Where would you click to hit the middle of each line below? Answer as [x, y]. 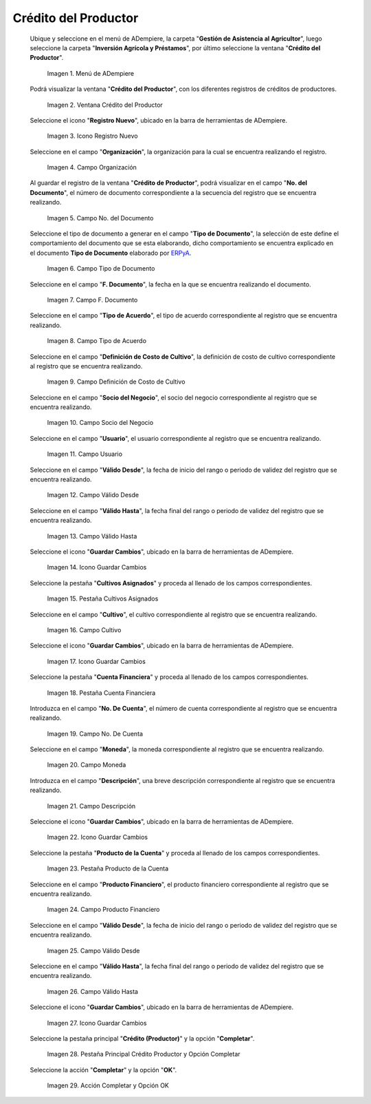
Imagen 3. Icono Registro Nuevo [92, 136]
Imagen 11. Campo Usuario [85, 454]
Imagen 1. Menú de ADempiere [90, 73]
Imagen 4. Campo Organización [92, 167]
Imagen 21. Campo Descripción [91, 806]
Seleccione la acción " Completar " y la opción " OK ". [103, 1070]
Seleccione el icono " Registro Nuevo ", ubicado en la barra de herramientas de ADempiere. [159, 120]
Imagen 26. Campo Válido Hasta [93, 991]
